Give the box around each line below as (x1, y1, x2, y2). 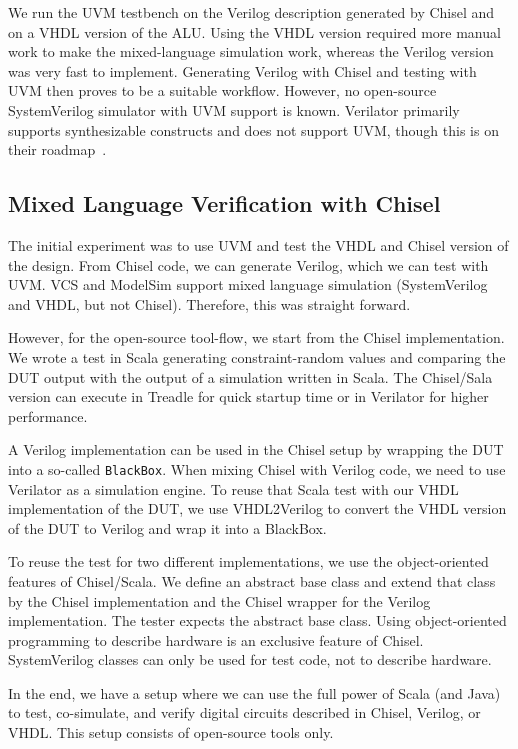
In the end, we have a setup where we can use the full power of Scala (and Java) (8, 682, 501, 703)
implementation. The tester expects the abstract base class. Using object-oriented (8, 610, 507, 631)
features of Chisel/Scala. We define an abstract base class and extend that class (8, 570, 496, 591)
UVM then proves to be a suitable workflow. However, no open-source (8, 80, 437, 101)
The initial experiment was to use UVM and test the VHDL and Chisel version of (8, 234, 509, 255)
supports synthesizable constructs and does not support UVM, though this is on (8, 119, 499, 140)
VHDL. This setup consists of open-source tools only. (8, 722, 334, 743)
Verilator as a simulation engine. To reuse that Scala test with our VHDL (8, 478, 459, 499)
